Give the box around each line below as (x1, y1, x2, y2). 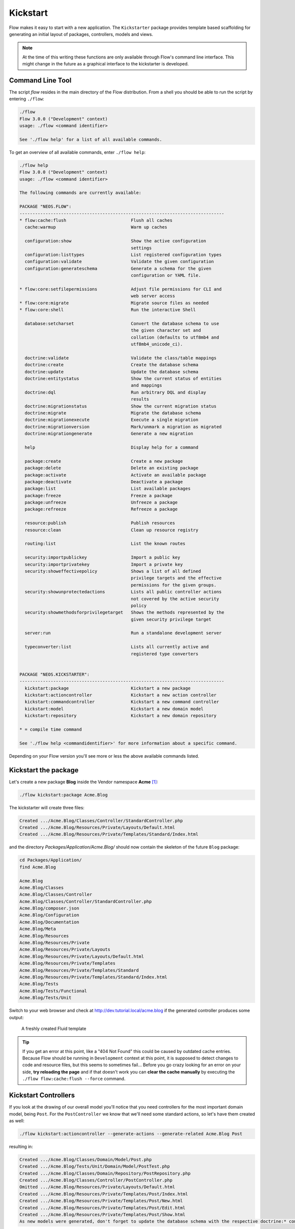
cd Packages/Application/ (19, 857, 82, 863)
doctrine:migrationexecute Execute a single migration (25, 417, 199, 423)
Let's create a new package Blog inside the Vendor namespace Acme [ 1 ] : (9, 779, 158, 785)
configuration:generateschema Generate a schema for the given (25, 265, 211, 271)
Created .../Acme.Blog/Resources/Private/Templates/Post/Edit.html (19, 1205, 186, 1210)
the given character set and (131, 327, 201, 333)
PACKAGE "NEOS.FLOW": (19, 204, 72, 209)
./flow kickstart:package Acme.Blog (19, 792, 108, 797)
